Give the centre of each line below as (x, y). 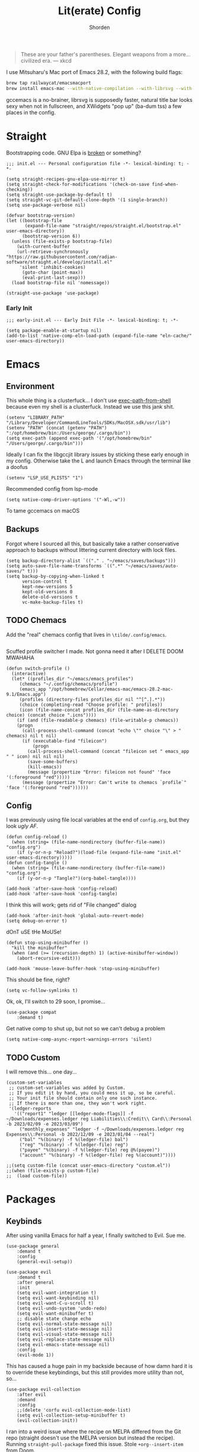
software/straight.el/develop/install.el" (59, 262)
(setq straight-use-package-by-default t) (59, 195)
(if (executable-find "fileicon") (65, 741)
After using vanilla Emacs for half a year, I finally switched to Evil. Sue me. (96, 1235)
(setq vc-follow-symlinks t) (42, 991)
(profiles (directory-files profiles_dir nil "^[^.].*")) (92, 699)
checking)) (20, 189)
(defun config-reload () (37, 837)
